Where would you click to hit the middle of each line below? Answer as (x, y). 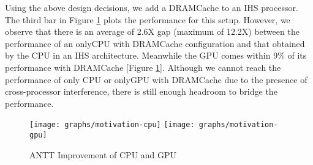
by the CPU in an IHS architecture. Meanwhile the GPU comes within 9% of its (156, 55)
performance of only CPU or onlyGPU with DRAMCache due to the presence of (156, 79)
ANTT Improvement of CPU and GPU (103, 154)
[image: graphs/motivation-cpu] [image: (112, 125)
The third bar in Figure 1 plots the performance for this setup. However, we (148, 19)
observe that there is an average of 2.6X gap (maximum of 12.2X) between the (152, 31)
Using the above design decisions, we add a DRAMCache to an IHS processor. (152, 7)
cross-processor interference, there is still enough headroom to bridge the (141, 91)
